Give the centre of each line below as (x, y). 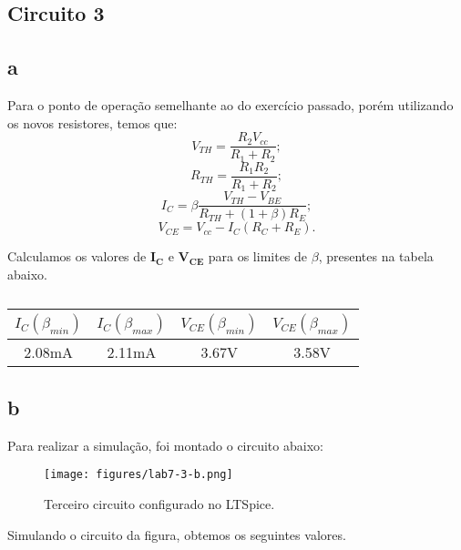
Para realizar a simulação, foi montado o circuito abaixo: (165, 445)
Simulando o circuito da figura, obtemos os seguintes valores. (177, 534)
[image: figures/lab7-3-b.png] (138, 475)
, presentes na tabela (376, 256)
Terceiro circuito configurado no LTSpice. (159, 503)
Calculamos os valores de (77, 256)
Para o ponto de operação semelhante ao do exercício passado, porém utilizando (230, 104)
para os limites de (258, 256)
